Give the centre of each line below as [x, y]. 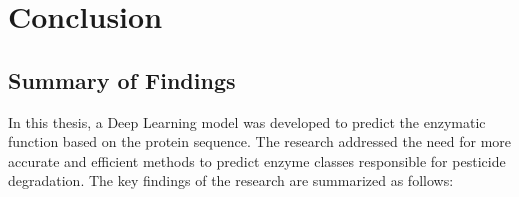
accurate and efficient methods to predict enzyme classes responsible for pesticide [257, 160]
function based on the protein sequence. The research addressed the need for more [260, 141]
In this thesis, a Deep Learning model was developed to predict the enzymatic [247, 121]
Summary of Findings [122, 79]
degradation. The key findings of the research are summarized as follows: [231, 180]
